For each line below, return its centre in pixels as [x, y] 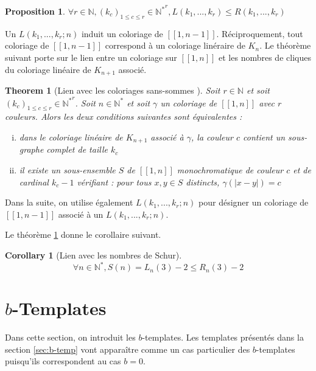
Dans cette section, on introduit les [70, 337]
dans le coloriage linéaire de [71, 137]
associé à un [81, 214]
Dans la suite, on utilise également [69, 202]
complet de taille [77, 149]
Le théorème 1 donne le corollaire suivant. [83, 234]
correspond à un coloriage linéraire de [175, 45]
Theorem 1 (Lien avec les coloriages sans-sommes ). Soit [113, 90]
